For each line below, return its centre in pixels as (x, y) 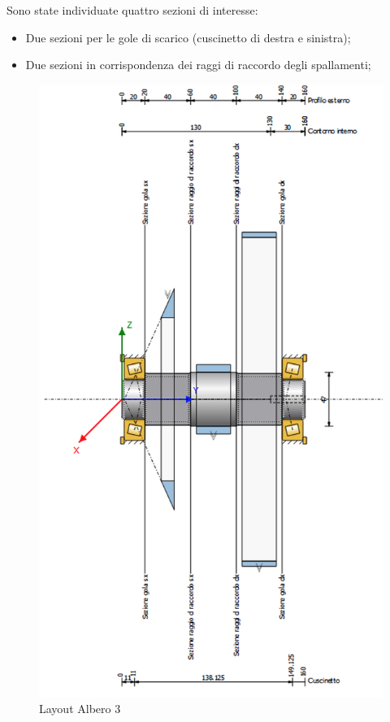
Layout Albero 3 (80, 709)
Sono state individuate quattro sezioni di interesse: (132, 10)
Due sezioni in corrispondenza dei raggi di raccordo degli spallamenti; (198, 65)
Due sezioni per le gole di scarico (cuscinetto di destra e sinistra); (188, 37)
